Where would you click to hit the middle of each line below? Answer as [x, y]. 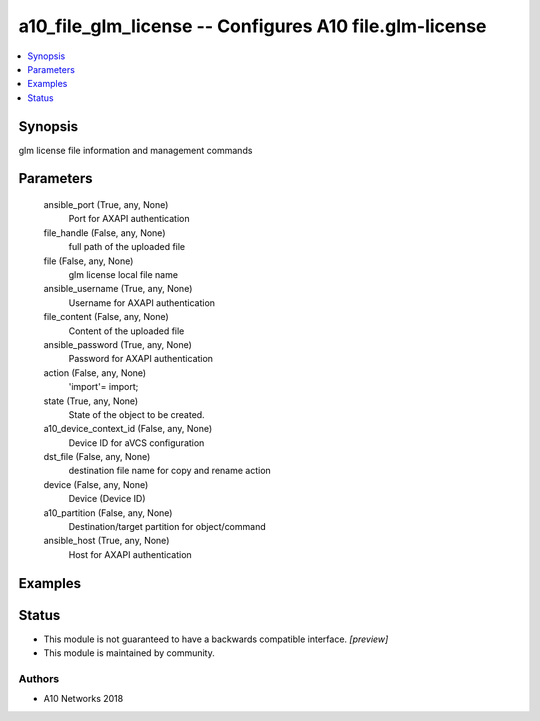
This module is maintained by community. [129, 653]
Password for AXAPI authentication [141, 359]
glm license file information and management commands [135, 150]
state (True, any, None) [91, 401]
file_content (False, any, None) [106, 317]
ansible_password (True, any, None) [117, 344]
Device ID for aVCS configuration [136, 442]
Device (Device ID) [107, 499]
